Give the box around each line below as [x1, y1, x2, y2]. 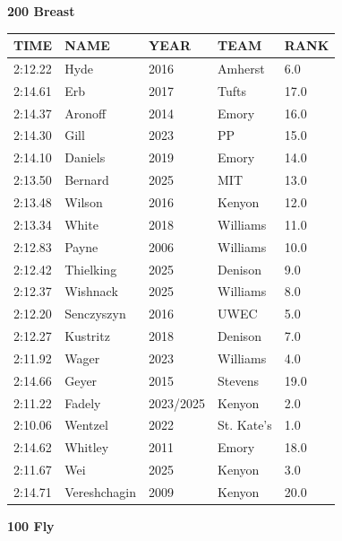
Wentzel [64, 415, 108, 434]
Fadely [64, 393, 101, 412]
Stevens [218, 371, 259, 389]
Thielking [64, 259, 117, 278]
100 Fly [7, 517, 55, 536]
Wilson [64, 193, 103, 211]
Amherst [218, 58, 265, 77]
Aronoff [64, 103, 107, 122]
